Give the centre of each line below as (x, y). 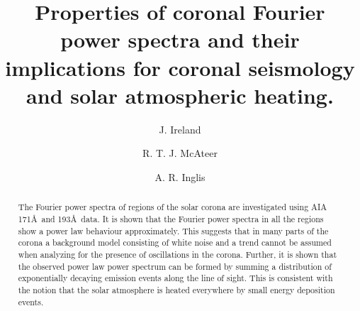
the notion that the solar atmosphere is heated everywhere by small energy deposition (176, 289)
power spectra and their (180, 39)
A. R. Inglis (180, 176)
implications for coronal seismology (180, 67)
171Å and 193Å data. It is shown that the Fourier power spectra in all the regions (171, 218)
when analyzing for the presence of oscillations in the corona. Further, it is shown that (178, 254)
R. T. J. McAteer (180, 153)
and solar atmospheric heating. (180, 95)
